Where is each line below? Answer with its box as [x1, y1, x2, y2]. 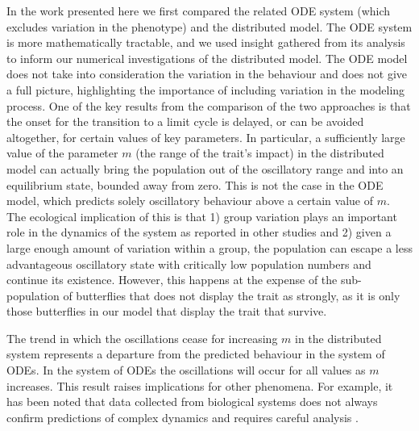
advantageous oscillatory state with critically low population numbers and [6, 255, 371, 272]
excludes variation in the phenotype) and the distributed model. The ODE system [6, 18, 413, 35]
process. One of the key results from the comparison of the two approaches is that [6, 97, 411, 114]
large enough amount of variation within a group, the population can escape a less [6, 239, 413, 256]
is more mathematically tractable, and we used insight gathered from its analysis [6, 34, 405, 51]
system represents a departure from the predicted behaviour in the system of [6, 345, 385, 362]
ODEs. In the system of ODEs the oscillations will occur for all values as [6, 362, 366, 379]
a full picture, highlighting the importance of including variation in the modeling [6, 81, 405, 98]
